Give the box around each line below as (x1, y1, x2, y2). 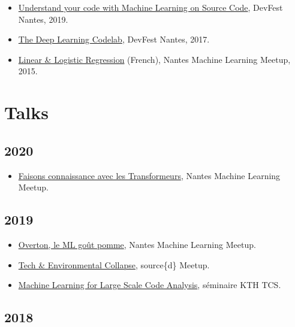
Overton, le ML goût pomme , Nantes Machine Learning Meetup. (18, 238, 256, 250)
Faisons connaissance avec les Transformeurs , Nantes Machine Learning (18, 169, 281, 181)
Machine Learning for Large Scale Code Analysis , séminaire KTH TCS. (18, 278, 281, 291)
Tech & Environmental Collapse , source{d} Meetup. (18, 258, 210, 271)
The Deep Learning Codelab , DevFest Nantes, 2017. (18, 33, 210, 46)
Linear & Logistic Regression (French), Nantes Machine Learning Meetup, (18, 53, 291, 65)
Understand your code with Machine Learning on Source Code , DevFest (18, 1, 283, 13)
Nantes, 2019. (18, 13, 68, 25)
